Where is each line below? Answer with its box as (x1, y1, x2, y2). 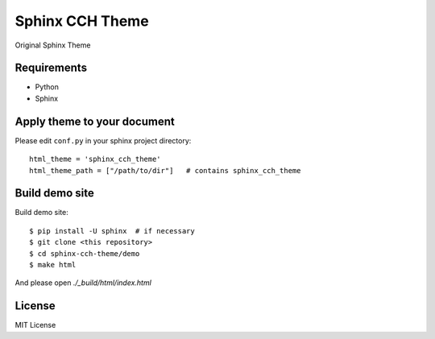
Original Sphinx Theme (14, 40, 91, 50)
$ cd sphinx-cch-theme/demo (29, 249, 140, 258)
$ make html (29, 260, 77, 269)
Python (35, 82, 60, 92)
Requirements (14, 61, 88, 75)
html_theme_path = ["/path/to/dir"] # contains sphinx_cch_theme (29, 166, 301, 175)
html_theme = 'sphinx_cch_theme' (29, 155, 161, 164)
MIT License (14, 320, 56, 330)
